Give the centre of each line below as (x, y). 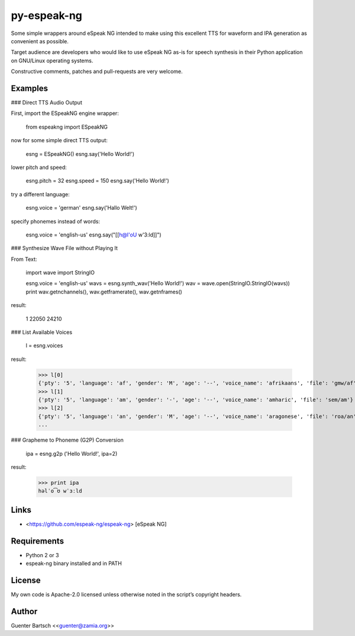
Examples (30, 88)
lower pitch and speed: (39, 167)
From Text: (24, 259)
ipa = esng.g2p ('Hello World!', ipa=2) (72, 453)
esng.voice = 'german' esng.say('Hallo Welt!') (81, 208)
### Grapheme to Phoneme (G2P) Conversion (67, 440)
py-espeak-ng (47, 15)
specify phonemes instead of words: (56, 221)
